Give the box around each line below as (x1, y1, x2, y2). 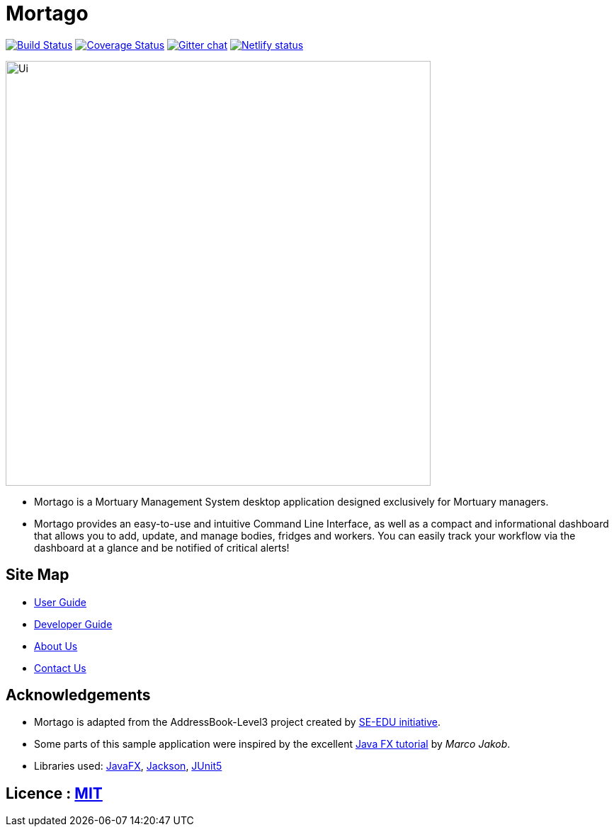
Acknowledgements (6, 686, 151, 705)
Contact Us (34, 661, 86, 674)
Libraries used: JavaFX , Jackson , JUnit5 (34, 760, 222, 773)
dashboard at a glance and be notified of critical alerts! (34, 541, 290, 554)
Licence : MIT (6, 784, 103, 802)
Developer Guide (34, 617, 113, 630)
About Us (34, 639, 78, 652)
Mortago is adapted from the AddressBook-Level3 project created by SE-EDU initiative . (34, 716, 441, 729)
